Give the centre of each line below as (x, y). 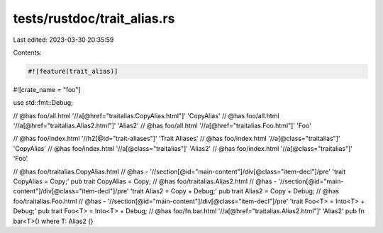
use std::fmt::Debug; (43, 103)
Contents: (27, 52)
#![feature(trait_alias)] (73, 71)
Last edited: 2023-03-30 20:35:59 (63, 40)
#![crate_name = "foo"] (47, 89)
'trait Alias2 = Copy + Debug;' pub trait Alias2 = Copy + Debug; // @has (235, 191)
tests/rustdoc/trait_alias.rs (94, 18)
